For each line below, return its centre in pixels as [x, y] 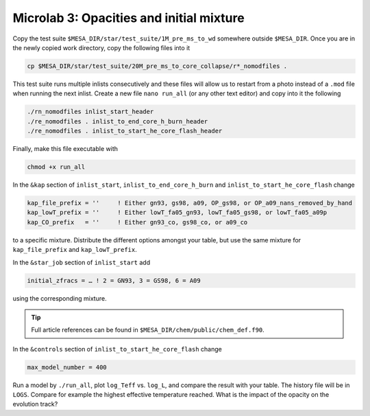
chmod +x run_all [56, 167]
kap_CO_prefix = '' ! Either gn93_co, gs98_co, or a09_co [137, 222]
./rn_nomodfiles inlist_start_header [90, 112]
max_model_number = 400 [67, 367]
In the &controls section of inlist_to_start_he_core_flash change [117, 349]
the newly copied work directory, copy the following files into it [101, 47]
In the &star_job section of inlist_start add [82, 262]
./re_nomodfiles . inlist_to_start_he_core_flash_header [125, 131]
